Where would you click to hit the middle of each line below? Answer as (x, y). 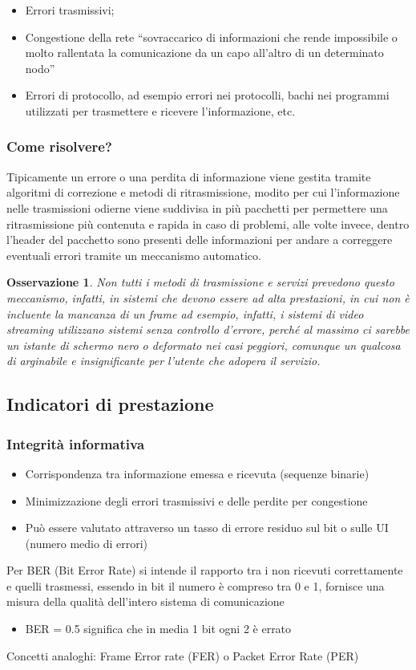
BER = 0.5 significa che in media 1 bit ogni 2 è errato (158, 629)
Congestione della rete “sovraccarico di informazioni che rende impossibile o (211, 37)
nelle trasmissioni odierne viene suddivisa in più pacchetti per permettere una (197, 207)
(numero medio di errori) (87, 543)
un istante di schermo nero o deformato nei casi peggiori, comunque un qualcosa (204, 345)
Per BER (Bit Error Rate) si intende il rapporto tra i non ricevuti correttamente (205, 570)
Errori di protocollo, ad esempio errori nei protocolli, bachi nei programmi (207, 95)
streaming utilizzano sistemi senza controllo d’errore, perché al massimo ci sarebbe (208, 329)
